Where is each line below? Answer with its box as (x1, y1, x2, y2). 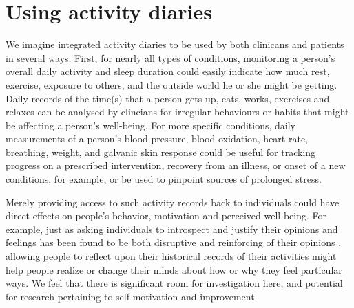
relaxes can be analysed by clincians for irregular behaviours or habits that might (6, 104, 349, 119)
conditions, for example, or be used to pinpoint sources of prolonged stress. (6, 172, 322, 186)
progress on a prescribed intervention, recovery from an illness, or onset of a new (6, 158, 346, 173)
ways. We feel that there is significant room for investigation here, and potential (6, 276, 343, 290)
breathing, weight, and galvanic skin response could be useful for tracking (6, 144, 316, 159)
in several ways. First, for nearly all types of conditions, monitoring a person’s (6, 50, 335, 65)
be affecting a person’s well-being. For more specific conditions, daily (6, 118, 296, 132)
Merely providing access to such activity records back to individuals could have (6, 195, 340, 209)
